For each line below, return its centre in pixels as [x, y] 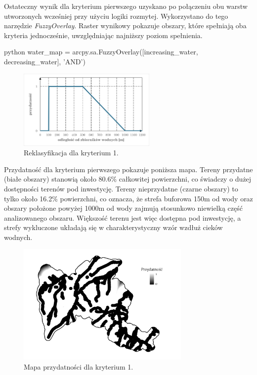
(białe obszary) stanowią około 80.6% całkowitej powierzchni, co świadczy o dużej [128, 179]
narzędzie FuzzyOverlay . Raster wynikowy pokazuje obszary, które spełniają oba [125, 25]
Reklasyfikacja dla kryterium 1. [71, 153]
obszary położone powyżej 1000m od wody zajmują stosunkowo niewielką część [123, 208]
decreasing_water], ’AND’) [45, 61]
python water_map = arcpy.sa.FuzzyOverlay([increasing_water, [101, 52]
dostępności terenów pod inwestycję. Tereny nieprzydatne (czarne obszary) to [121, 188]
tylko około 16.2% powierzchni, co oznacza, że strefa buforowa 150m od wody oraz [128, 198]
